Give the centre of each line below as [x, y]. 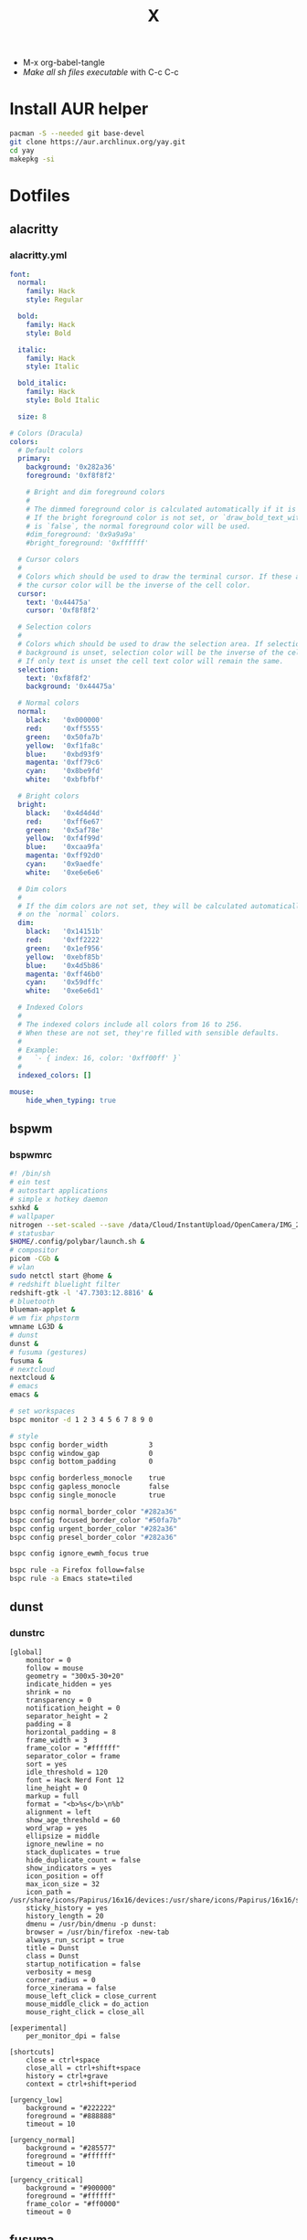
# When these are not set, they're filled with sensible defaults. [149, 1033]
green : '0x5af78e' [65, 830]
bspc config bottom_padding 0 [81, 1462]
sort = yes [47, 1764]
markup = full [53, 1796]
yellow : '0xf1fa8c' [65, 746]
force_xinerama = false [71, 1988]
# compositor [34, 1250]
